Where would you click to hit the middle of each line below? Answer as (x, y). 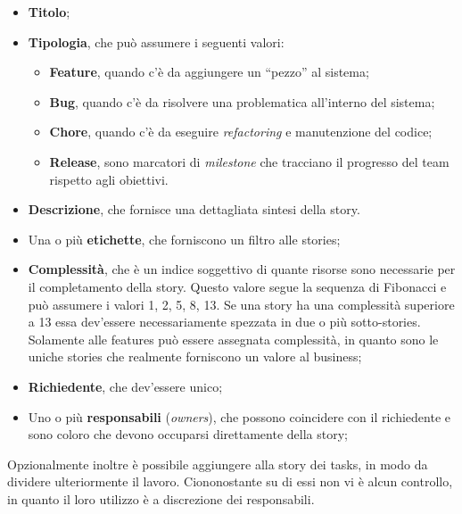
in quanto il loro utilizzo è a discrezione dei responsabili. (161, 498)
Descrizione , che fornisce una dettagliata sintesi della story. (194, 209)
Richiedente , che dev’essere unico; (125, 386)
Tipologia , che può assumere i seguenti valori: (156, 41)
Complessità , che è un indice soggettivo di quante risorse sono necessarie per (242, 269)
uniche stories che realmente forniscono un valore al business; (195, 356)
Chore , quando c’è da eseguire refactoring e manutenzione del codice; (241, 132)
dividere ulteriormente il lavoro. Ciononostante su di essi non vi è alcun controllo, (230, 481)
